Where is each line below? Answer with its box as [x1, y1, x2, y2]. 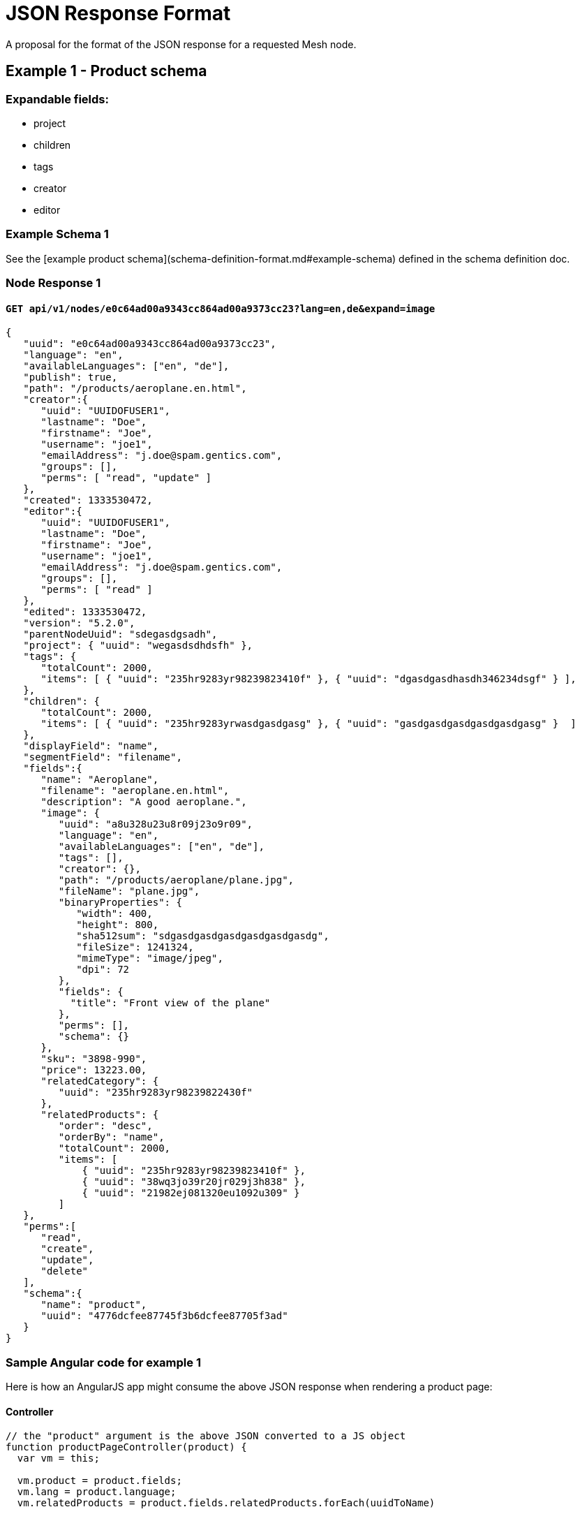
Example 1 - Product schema [6, 62, 207, 80]
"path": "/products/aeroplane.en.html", [23, 383, 247, 395]
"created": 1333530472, [23, 494, 153, 506]
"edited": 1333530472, [23, 606, 147, 618]
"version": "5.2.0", [23, 617, 135, 629]
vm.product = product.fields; [17, 1475, 182, 1487]
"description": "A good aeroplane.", [40, 796, 247, 808]
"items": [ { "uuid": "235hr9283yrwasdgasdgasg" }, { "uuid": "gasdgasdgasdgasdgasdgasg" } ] [40, 718, 577, 730]
